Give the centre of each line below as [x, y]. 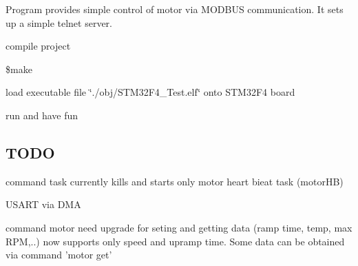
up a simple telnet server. [59, 22]
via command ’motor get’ [59, 255]
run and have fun [42, 115]
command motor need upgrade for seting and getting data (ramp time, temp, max [179, 227]
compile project [38, 46]
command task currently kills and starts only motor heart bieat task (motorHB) [175, 181]
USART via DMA [43, 204]
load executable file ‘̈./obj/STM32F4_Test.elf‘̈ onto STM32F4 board [150, 92]
